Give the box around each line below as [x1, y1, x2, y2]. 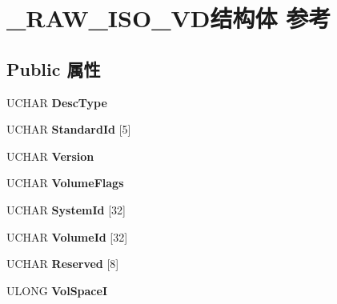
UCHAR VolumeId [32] [6, 228, 128, 245]
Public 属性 [6, 56, 101, 81]
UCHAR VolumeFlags [6, 174, 124, 191]
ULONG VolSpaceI [6, 282, 107, 298]
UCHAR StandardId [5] [6, 121, 131, 138]
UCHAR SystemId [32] [6, 201, 126, 218]
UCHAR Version [6, 147, 94, 164]
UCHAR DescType [6, 94, 107, 110]
